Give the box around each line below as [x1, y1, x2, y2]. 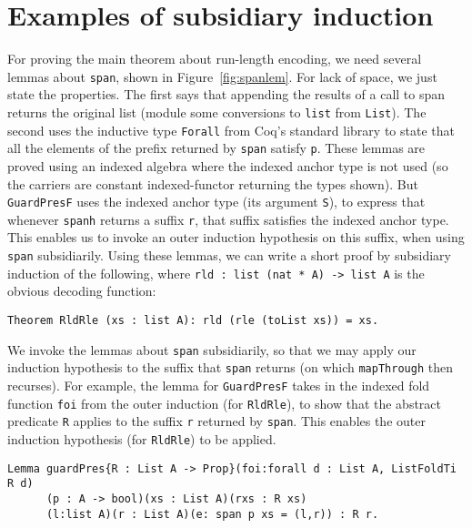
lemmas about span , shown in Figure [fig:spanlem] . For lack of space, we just [7, 66, 437, 86]
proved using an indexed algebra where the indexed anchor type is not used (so [7, 156, 448, 175]
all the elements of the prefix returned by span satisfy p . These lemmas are [7, 138, 426, 157]
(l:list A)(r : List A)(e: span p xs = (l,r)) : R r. [45, 507, 379, 521]
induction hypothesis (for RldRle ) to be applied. [7, 429, 276, 448]
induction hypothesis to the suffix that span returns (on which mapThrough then [7, 358, 453, 377]
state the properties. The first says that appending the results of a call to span [7, 85, 446, 104]
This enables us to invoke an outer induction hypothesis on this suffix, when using [7, 228, 465, 247]
